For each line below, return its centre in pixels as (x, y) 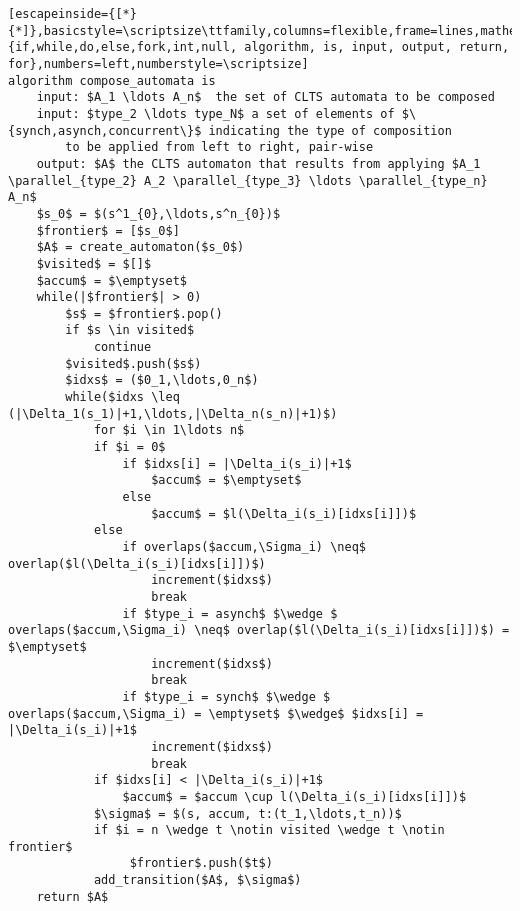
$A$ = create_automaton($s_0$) (140, 247)
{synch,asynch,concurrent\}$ (105, 130)
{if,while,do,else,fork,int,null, (123, 47)
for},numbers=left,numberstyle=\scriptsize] (158, 63)
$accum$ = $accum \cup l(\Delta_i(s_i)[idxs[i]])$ (294, 796)
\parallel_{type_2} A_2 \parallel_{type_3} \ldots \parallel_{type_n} (248, 180)
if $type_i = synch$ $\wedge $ (226, 696)
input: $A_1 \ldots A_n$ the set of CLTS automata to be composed (265, 97)
